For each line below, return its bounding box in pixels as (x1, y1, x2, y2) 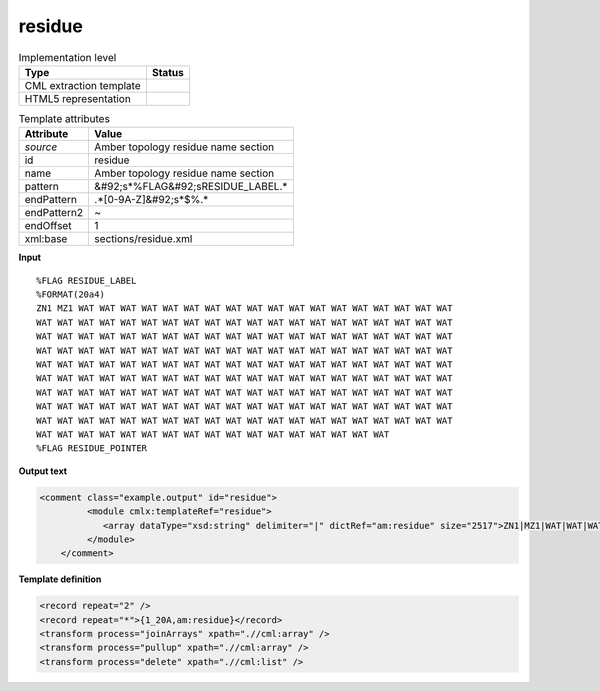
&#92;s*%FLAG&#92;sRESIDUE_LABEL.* (94, 180, 288, 194)
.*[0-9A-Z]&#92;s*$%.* (94, 193, 209, 207)
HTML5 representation (24, 91, 132, 105)
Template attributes (18, 112, 110, 126)
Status (151, 65, 184, 79)
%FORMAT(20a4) (36, 289, 105, 300)
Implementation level (18, 50, 117, 64)
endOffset (24, 219, 72, 233)
